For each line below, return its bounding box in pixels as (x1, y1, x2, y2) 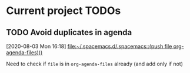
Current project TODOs (6, 4, 121, 18)
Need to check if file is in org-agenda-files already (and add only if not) (6, 60, 184, 67)
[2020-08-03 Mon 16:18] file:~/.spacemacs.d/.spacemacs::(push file (6, 43, 172, 50)
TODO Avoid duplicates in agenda (6, 27, 132, 37)
